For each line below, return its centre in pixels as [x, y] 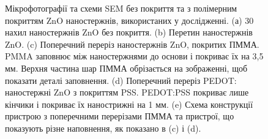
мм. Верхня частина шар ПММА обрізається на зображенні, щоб [126, 68]
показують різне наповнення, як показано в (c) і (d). [103, 128]
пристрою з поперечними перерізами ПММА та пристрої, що [120, 116]
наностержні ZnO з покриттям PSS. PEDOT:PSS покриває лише [127, 92]
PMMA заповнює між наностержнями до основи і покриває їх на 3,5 [134, 56]
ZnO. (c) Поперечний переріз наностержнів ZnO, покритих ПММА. [132, 44]
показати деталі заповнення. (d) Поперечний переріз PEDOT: [121, 80]
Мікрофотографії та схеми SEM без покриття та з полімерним [121, 8]
